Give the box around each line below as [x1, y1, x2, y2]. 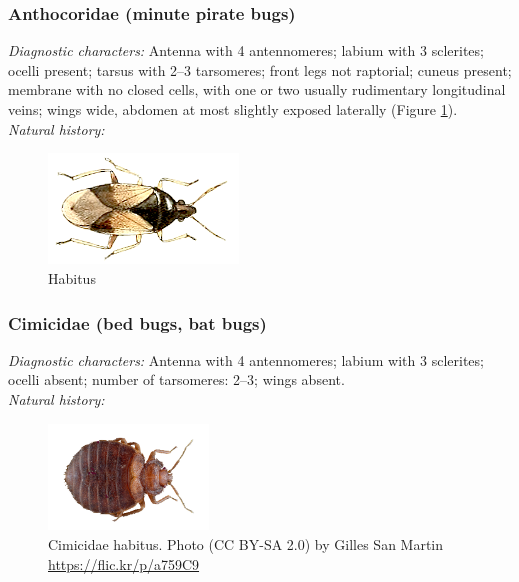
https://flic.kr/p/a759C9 [48, 553, 200, 574]
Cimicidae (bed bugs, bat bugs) [8, 310, 267, 335]
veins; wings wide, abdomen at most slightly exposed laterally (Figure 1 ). [8, 99, 458, 119]
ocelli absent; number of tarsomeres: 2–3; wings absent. [8, 369, 345, 390]
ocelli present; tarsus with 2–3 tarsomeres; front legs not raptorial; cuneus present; [8, 59, 512, 80]
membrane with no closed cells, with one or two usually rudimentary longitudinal [8, 79, 506, 100]
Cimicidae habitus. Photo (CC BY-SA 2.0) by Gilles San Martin [48, 533, 444, 554]
